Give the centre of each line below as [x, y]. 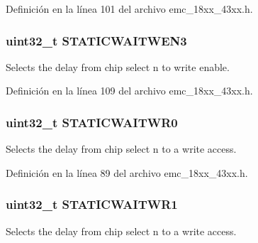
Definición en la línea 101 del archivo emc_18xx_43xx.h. [129, 9]
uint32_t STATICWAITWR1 [92, 204]
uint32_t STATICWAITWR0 [92, 122]
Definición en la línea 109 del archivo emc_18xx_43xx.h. [129, 91]
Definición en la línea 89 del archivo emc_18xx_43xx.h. [127, 172]
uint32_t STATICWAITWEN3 [96, 40]
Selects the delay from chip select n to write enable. [118, 66]
